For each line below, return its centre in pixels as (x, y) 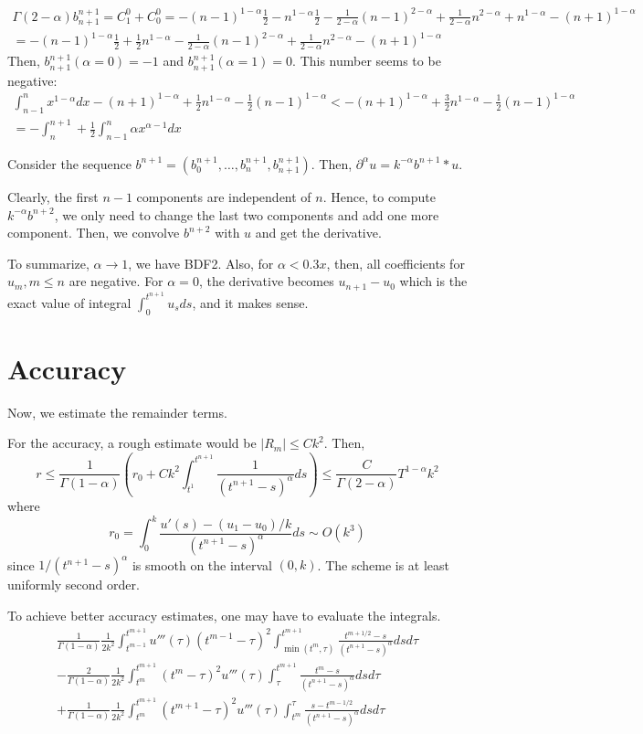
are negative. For (116, 281)
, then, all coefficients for (395, 263)
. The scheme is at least (384, 564)
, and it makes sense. (250, 302)
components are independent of (224, 196)
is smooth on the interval (202, 564)
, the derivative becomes (266, 281)
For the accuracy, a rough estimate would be (132, 443)
